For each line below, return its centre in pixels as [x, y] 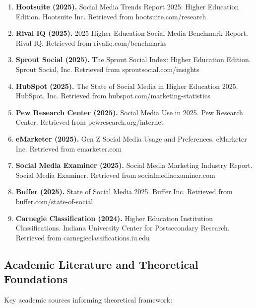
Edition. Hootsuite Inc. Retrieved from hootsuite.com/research [111, 16]
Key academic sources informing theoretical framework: [88, 299]
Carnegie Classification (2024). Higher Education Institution [114, 218]
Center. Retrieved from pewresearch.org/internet [90, 122]
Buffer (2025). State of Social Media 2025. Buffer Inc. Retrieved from [124, 192]
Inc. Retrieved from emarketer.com [69, 148]
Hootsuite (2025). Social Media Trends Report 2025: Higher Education [127, 6]
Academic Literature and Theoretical [101, 264]
